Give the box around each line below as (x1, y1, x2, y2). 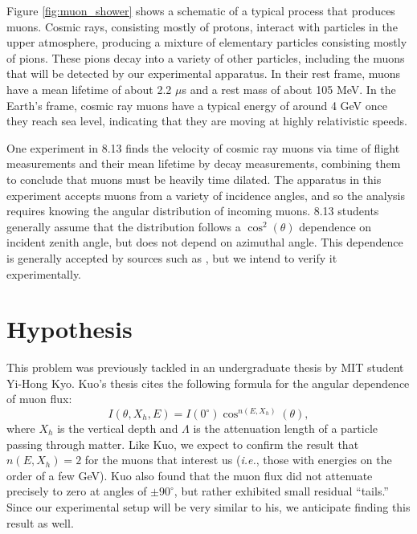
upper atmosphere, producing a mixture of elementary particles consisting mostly (6, 34, 407, 51)
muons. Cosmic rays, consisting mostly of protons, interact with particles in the (6, 18, 398, 35)
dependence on (299, 218, 372, 234)
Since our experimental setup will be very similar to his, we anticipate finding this (6, 498, 411, 515)
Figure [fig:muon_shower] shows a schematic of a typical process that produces (6, 2, 395, 18)
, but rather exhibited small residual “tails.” (174, 483, 389, 499)
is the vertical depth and (57, 420, 178, 437)
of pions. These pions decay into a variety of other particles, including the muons (6, 49, 405, 66)
